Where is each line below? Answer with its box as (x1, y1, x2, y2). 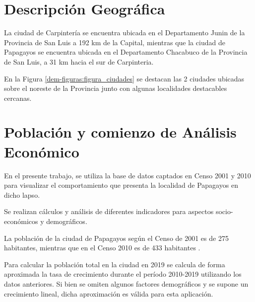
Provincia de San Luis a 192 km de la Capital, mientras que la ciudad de (4, 37, 225, 47)
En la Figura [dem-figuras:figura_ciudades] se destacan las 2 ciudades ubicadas (4, 73, 245, 83)
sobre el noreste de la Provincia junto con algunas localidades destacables (4, 83, 227, 93)
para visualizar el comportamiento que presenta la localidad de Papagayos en (4, 180, 238, 190)
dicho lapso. (4, 189, 40, 200)
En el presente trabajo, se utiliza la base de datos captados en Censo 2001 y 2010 (4, 170, 251, 180)
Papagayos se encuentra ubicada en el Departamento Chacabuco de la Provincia (4, 47, 248, 57)
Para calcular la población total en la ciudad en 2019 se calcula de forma (4, 259, 225, 269)
